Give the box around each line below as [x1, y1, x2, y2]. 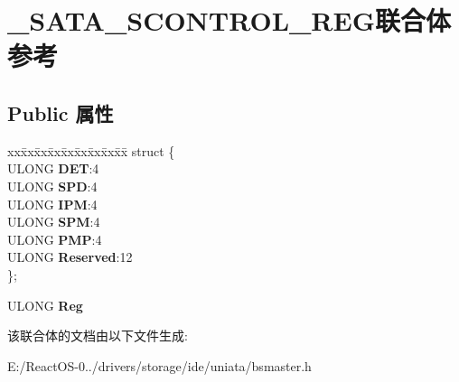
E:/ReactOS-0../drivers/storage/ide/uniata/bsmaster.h [7, 356, 312, 375]
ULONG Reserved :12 [7, 247, 133, 266]
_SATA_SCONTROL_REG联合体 [7, 2, 452, 39]
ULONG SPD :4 [7, 176, 98, 195]
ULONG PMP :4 [7, 229, 102, 248]
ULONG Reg [7, 295, 83, 314]
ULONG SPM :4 [7, 212, 100, 231]
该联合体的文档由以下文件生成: [7, 326, 188, 345]
